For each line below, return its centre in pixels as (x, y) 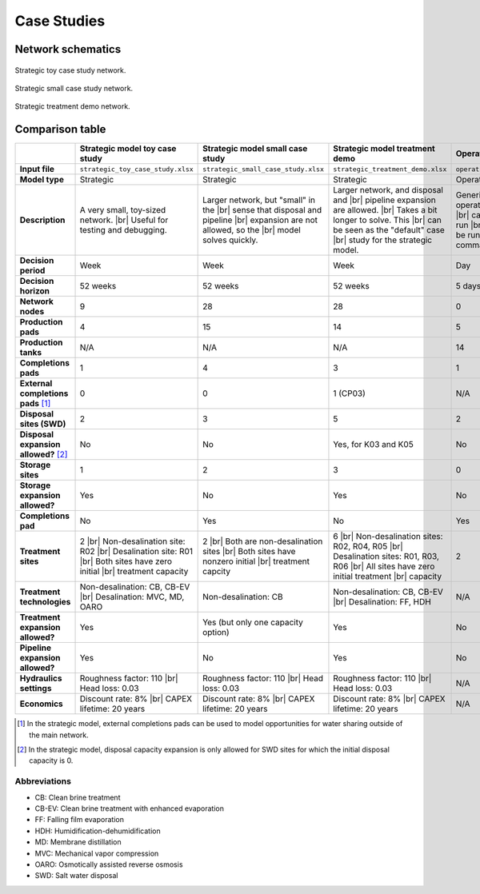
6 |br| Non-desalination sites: (388, 537)
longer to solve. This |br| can (387, 220)
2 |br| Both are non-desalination (263, 541)
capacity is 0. (51, 760)
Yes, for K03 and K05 (373, 445)
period (32, 270)
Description (42, 220)
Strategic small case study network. (74, 88)
